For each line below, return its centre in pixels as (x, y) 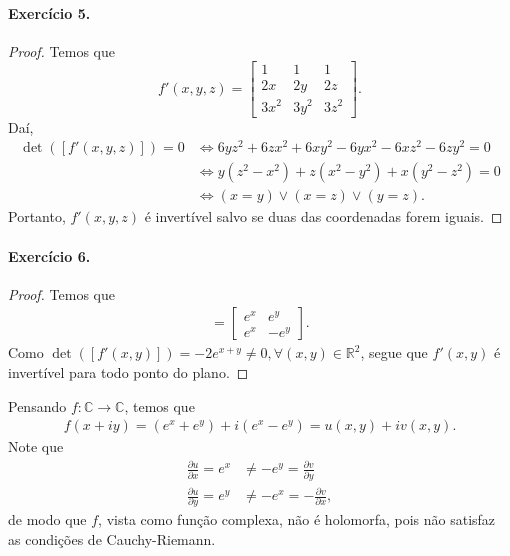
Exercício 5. (49, 12)
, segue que (394, 352)
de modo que (47, 519)
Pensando (37, 405)
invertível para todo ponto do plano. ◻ (128, 371)
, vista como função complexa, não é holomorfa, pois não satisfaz (297, 519)
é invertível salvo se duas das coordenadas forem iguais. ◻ (323, 216)
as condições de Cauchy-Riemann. (112, 539)
